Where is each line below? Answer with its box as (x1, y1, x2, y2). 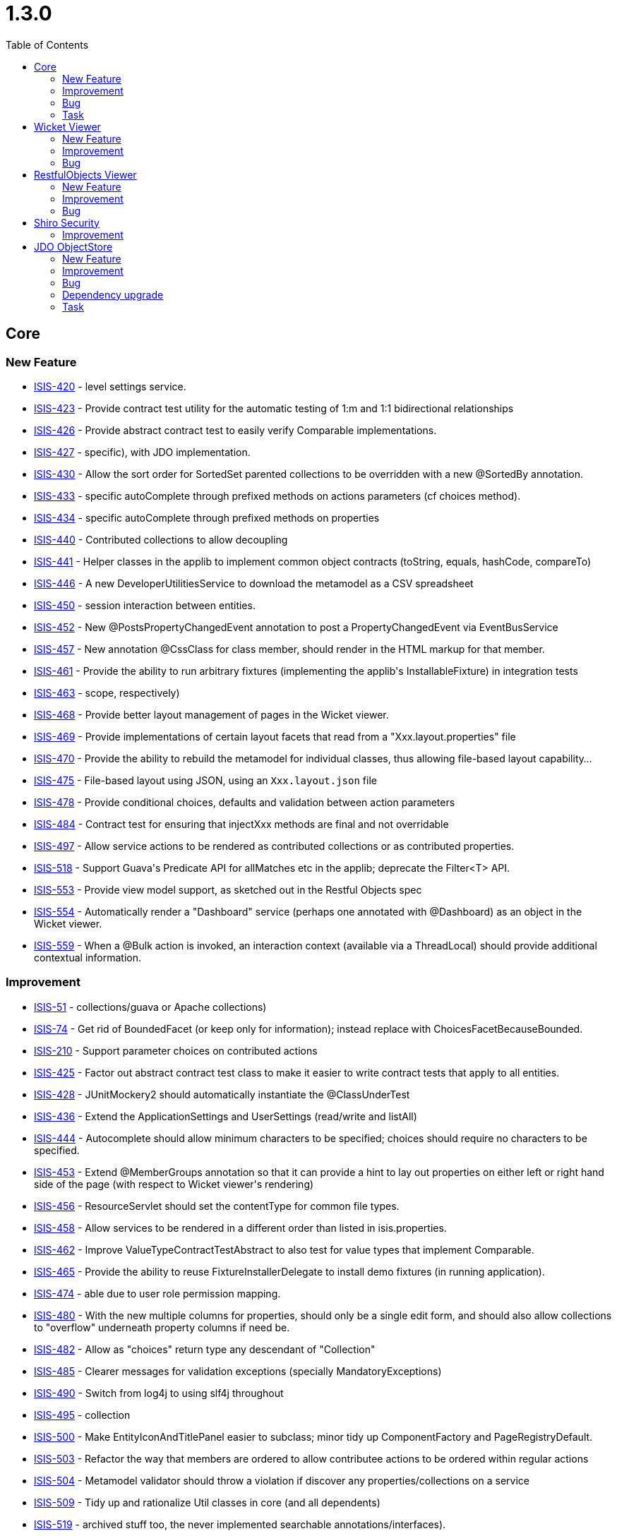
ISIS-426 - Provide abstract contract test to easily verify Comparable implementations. (34, 424, 437, 436)
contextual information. (34, 951, 142, 964)
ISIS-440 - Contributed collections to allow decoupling (34, 533, 288, 546)
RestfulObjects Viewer (34, 168, 137, 181)
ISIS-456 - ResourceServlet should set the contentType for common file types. (34, 1199, 400, 1212)
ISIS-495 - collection (34, 1408, 131, 1421)
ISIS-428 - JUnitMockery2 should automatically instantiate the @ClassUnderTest (34, 1088, 410, 1100)
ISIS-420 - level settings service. (34, 380, 186, 392)
